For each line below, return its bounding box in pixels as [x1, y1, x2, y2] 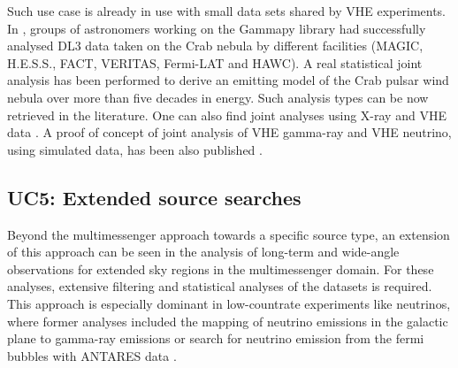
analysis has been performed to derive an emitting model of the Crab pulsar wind [7, 71, 449, 89]
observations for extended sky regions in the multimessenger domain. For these [7, 259, 434, 278]
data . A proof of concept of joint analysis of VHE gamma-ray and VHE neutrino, [7, 123, 452, 142]
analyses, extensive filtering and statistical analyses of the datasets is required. [7, 277, 432, 295]
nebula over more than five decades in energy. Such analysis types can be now [7, 88, 429, 106]
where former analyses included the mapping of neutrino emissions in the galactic [7, 311, 448, 330]
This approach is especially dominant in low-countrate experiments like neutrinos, [7, 294, 451, 312]
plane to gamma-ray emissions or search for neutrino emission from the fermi [7, 329, 424, 348]
